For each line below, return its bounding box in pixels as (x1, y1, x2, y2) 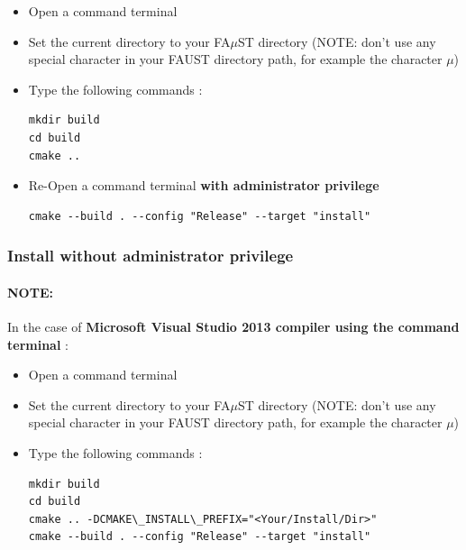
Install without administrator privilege (7, 244, 294, 267)
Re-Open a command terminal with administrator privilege (28, 176, 379, 195)
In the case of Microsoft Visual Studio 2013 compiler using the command (7, 316, 460, 335)
